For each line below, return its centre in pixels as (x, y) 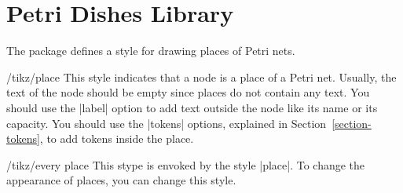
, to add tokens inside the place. (117, 138)
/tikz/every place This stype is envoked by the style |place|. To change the (186, 164)
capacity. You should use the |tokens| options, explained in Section (167, 123)
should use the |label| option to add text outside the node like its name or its (192, 107)
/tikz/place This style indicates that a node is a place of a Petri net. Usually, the (201, 76)
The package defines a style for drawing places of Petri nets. (151, 51)
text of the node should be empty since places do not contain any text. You (188, 92)
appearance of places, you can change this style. (121, 180)
